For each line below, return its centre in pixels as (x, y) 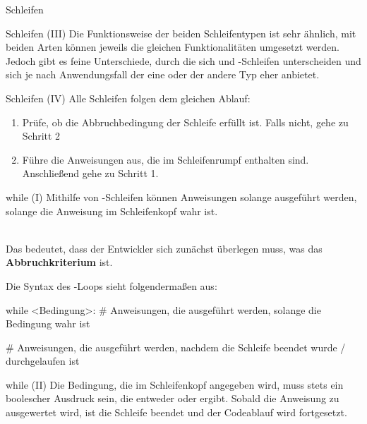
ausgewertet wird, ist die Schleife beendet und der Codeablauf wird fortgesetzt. (176, 412)
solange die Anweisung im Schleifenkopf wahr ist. (112, 211)
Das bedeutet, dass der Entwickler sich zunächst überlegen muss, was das (164, 248)
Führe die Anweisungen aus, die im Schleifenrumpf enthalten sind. (166, 159)
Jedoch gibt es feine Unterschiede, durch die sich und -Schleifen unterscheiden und (183, 60)
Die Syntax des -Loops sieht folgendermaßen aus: (112, 285)
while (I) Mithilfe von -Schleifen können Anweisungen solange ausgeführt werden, (181, 196)
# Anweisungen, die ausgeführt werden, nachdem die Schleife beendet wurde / (176, 347)
